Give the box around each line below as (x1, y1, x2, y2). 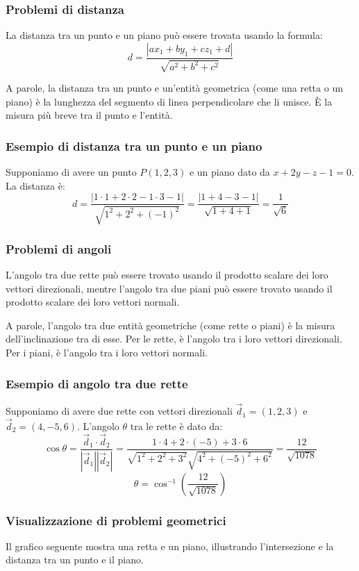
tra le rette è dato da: (130, 418, 223, 433)
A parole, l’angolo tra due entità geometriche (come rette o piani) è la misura (6, 317, 335, 332)
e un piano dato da (189, 165, 270, 179)
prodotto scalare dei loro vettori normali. (6, 295, 180, 309)
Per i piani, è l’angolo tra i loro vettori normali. (6, 345, 208, 360)
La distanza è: (6, 178, 65, 192)
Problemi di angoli (6, 240, 112, 257)
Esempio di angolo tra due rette (6, 374, 188, 392)
